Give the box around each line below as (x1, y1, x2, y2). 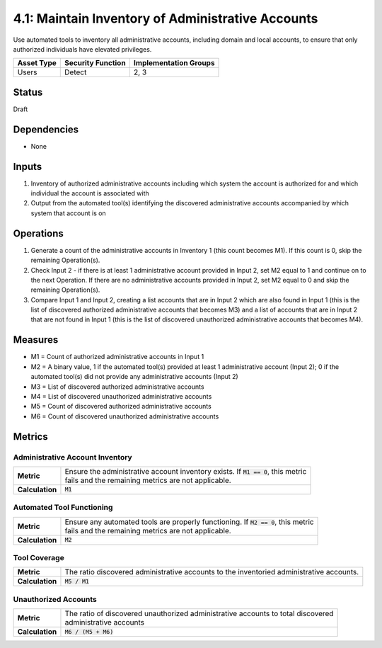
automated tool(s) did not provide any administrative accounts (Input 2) (30, 373, 238, 381)
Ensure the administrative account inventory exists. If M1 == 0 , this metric (64, 466, 307, 476)
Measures (13, 334, 59, 346)
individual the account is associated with (30, 189, 150, 198)
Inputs (13, 160, 42, 173)
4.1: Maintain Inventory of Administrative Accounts (13, 11, 318, 26)
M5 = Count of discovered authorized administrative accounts (30, 402, 212, 411)
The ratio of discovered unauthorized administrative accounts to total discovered (64, 609, 334, 619)
